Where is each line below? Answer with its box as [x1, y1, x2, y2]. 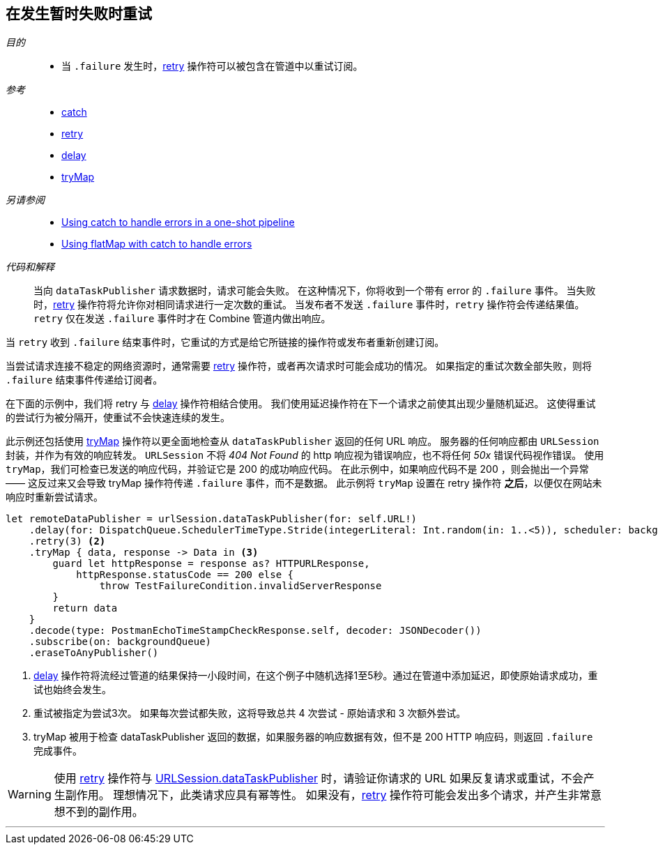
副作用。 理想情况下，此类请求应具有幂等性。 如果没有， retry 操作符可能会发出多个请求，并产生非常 [65, 788, 590, 803]
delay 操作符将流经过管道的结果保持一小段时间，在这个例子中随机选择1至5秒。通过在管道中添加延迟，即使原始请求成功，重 [33, 669, 598, 682]
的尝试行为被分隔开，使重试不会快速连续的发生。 [6, 411, 230, 424]
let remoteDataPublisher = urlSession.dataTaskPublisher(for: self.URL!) [6, 513, 418, 525]
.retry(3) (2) [29, 536, 106, 547]
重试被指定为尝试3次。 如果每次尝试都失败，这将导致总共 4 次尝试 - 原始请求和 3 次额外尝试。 [33, 707, 466, 720]
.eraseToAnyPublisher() [29, 647, 159, 659]
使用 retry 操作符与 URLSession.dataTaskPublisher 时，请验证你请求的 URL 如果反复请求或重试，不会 [54, 771, 583, 786]
